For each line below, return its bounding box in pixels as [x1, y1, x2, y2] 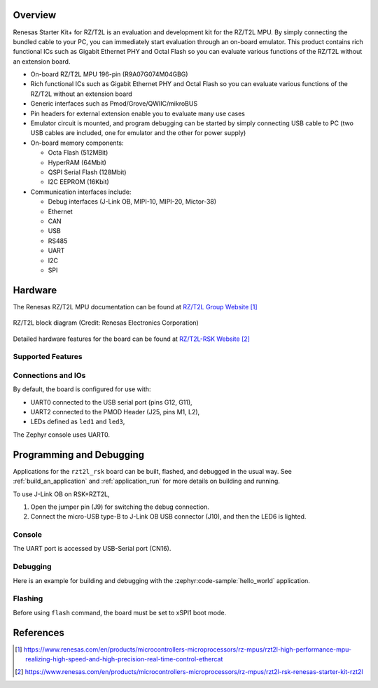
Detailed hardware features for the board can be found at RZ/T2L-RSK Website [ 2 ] [13, 335, 250, 343]
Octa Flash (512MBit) [48, 148, 108, 157]
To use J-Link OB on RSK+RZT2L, [13, 490, 110, 498]
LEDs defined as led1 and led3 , [30, 417, 125, 426]
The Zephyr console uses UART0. [13, 430, 111, 439]
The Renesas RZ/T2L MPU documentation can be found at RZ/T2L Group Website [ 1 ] [13, 302, 258, 311]
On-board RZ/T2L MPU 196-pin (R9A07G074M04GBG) [30, 70, 188, 78]
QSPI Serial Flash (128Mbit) [48, 168, 127, 176]
